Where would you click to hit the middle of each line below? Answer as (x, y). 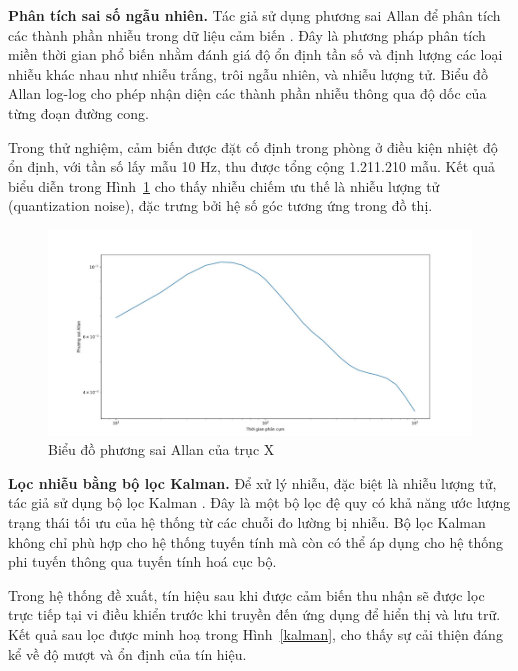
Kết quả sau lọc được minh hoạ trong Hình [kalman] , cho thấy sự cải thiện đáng (255, 633)
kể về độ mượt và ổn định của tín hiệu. (127, 653)
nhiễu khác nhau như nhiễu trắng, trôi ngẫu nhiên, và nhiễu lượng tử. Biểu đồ (248, 73)
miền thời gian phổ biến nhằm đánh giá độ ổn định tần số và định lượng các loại (255, 54)
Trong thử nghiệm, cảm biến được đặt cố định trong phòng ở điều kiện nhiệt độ (253, 146)
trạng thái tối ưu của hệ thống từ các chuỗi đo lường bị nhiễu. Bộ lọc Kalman (247, 522)
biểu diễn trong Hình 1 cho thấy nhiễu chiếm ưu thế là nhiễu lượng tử (224, 185)
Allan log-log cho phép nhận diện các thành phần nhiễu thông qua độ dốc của (247, 93)
